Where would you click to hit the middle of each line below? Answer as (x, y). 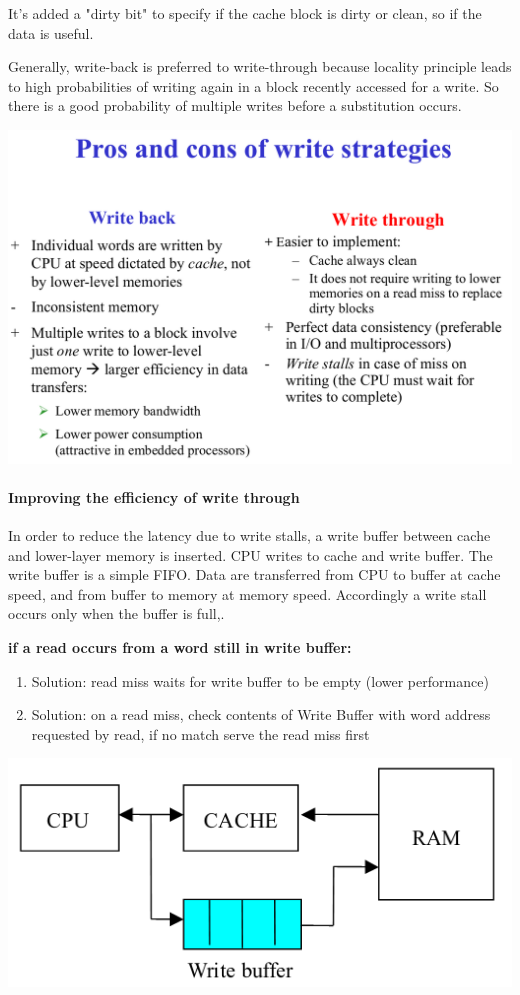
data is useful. (51, 32)
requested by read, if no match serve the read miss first (200, 733)
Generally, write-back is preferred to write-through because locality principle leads (260, 66)
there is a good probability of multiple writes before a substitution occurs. (235, 105)
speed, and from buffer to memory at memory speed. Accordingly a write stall (247, 593)
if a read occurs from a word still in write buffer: (180, 647)
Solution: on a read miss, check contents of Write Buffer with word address (261, 714)
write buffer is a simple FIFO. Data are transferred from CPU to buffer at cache (254, 574)
